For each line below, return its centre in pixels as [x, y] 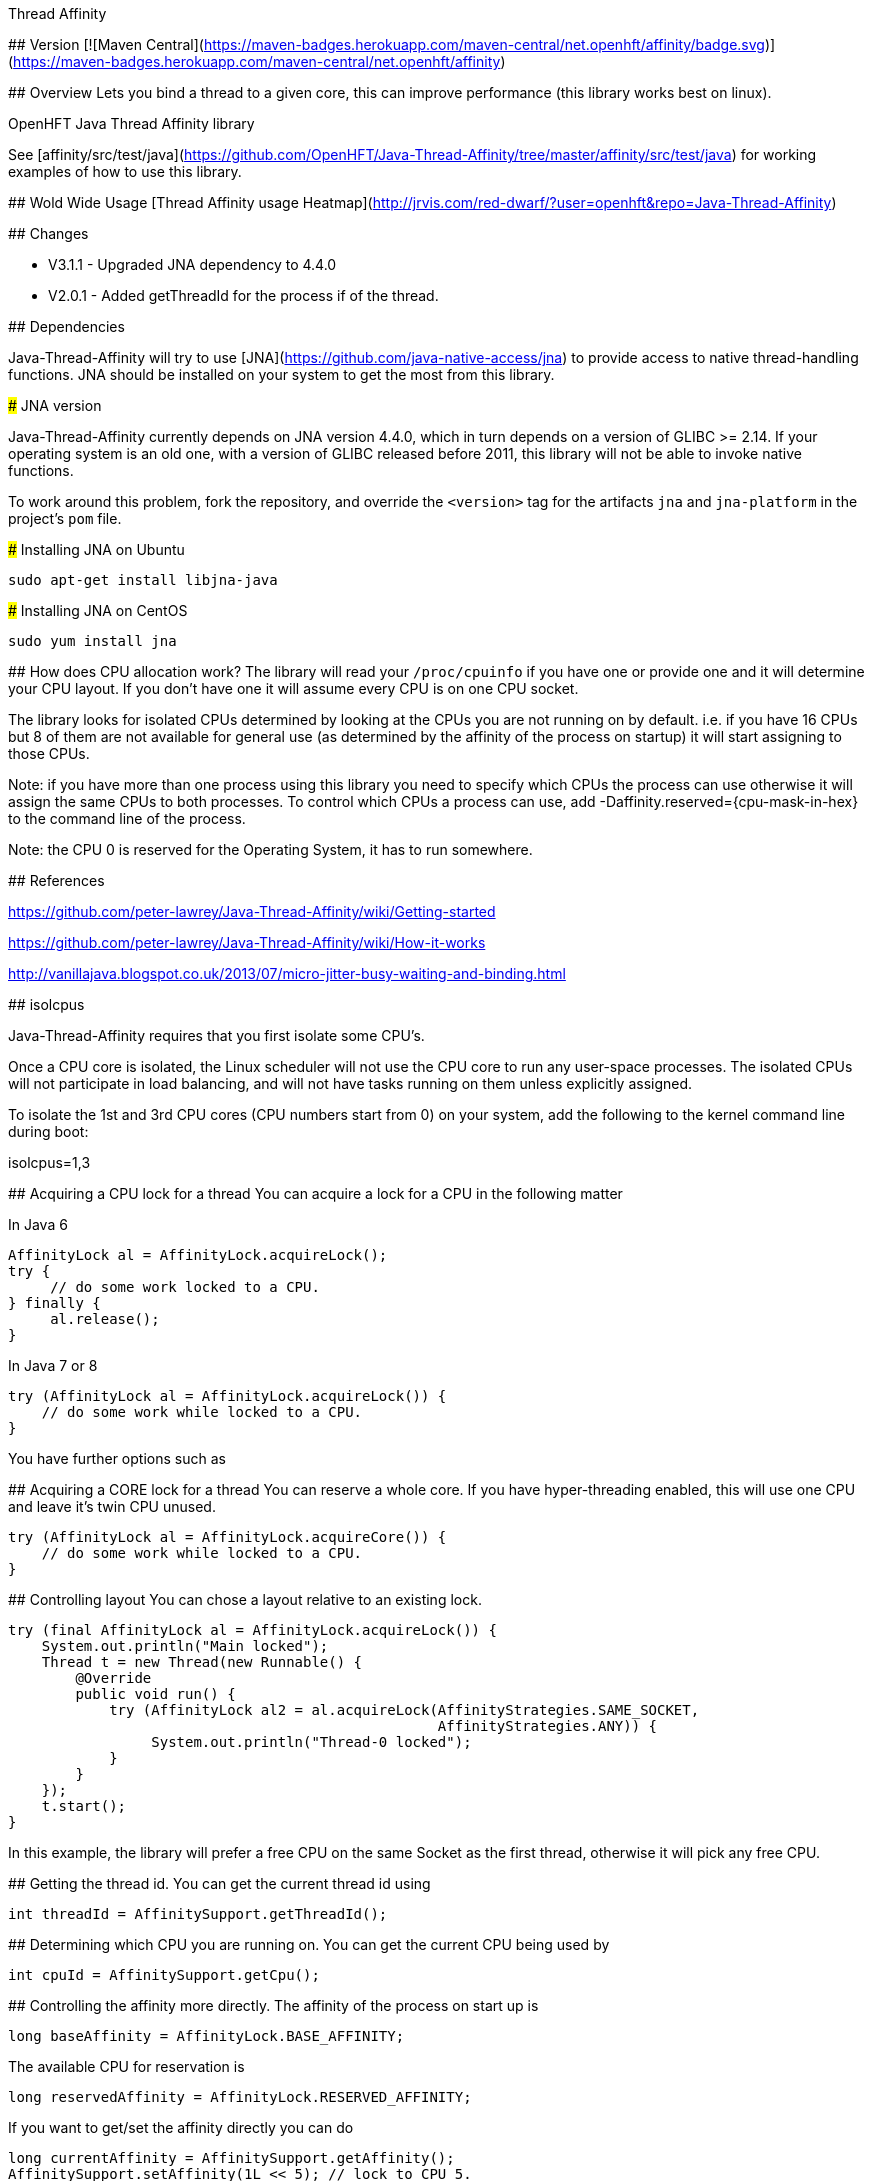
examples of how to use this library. [125, 171]
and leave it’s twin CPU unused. [112, 1506]
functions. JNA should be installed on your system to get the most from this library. [281, 374]
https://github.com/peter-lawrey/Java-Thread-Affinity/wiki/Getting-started [252, 911]
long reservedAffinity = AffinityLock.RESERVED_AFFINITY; [240, 2097]
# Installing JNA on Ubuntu [96, 549]
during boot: [48, 1131]
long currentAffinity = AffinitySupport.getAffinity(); [231, 2158]
